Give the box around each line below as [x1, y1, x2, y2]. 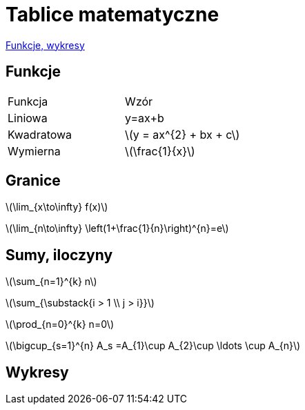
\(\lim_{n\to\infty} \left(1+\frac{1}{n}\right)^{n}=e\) [6, 222, 229, 235]
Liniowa [8, 110, 48, 125]
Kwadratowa [8, 127, 72, 141]
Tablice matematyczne [6, 3, 219, 26]
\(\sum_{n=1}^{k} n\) [6, 275, 97, 288]
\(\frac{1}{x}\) [125, 144, 195, 158]
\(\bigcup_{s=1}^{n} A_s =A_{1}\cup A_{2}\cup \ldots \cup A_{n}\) [6, 340, 301, 352]
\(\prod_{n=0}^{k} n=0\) [6, 318, 114, 331]
